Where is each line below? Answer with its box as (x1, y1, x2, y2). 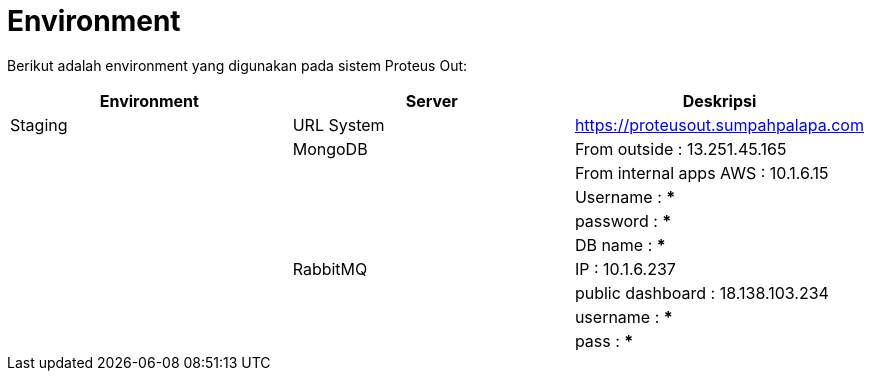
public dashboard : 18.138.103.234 (574, 282, 829, 303)
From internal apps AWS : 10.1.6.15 (574, 162, 829, 183)
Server (405, 90, 458, 111)
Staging (10, 114, 68, 135)
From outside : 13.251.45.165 (574, 138, 787, 159)
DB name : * (574, 234, 666, 255)
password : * (574, 210, 672, 231)
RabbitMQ (292, 258, 368, 279)
